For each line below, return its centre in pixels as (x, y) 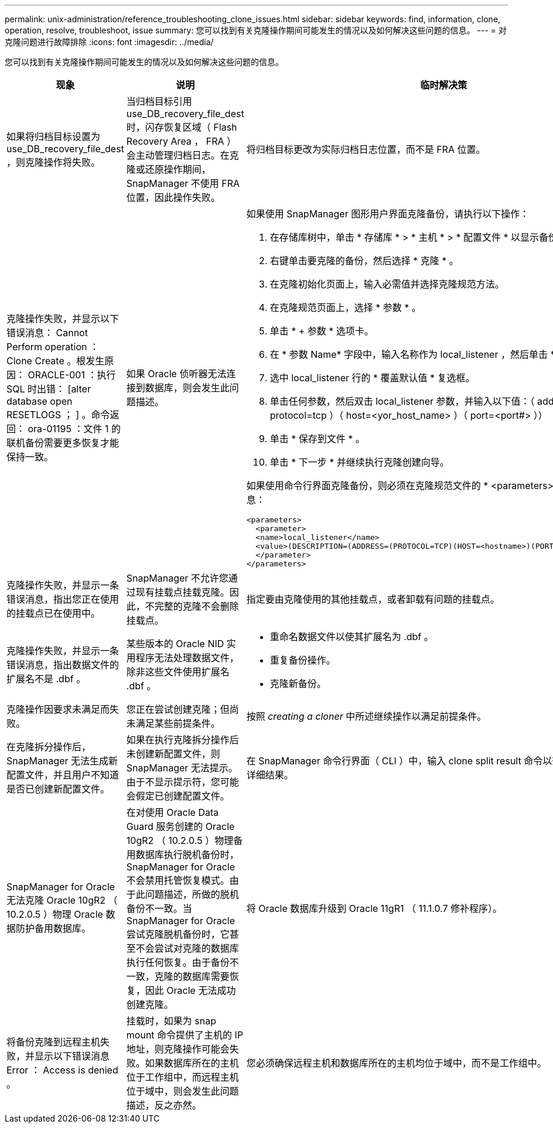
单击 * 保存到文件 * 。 (317, 439)
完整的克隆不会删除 (197, 606)
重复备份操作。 (303, 660)
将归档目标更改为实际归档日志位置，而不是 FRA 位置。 (366, 149)
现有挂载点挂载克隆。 (182, 592)
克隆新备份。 (298, 683)
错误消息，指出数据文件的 (63, 665)
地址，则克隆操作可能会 (178, 1049)
